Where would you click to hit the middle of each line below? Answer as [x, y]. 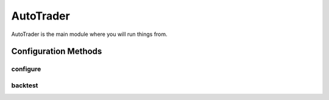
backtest [25, 85]
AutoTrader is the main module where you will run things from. [89, 34]
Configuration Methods [57, 52]
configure [26, 69]
